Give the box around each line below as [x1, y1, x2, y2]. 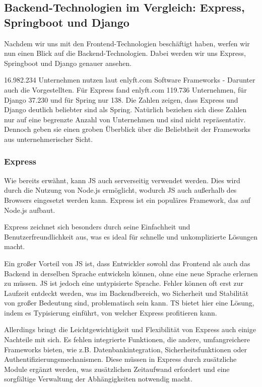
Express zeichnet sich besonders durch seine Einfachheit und [4, 221, 190, 232]
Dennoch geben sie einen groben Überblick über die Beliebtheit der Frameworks [4, 124, 251, 134]
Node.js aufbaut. [4, 204, 55, 215]
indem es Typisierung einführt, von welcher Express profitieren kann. [4, 307, 217, 318]
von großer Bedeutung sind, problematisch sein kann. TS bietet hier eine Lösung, [4, 297, 254, 308]
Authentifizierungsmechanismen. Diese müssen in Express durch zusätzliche [4, 354, 237, 364]
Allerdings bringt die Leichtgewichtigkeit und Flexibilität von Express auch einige [4, 324, 256, 335]
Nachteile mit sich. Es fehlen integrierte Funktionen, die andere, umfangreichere [4, 334, 250, 345]
